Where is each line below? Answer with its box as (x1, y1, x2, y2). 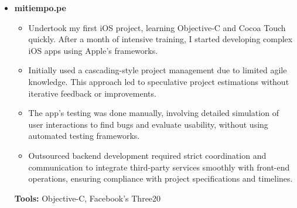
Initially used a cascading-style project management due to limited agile (28, 64, 287, 76)
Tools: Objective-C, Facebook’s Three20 (14, 192, 161, 204)
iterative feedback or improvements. (28, 87, 156, 99)
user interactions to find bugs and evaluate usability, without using (28, 118, 268, 130)
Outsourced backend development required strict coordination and (28, 149, 267, 161)
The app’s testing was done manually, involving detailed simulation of (28, 107, 279, 119)
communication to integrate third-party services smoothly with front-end (28, 161, 290, 173)
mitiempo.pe (14, 2, 66, 13)
